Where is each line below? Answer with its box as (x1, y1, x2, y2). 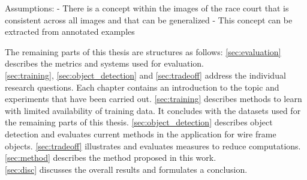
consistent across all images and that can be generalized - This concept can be (5, 13, 293, 26)
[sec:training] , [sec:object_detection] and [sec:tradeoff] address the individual (5, 68, 286, 81)
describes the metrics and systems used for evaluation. (5, 57, 204, 70)
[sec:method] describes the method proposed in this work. (5, 151, 216, 164)
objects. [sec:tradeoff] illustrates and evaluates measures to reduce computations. (5, 139, 301, 152)
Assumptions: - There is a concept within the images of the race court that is (5, 2, 289, 14)
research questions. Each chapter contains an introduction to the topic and (5, 80, 279, 93)
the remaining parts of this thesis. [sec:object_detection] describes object (5, 116, 273, 128)
